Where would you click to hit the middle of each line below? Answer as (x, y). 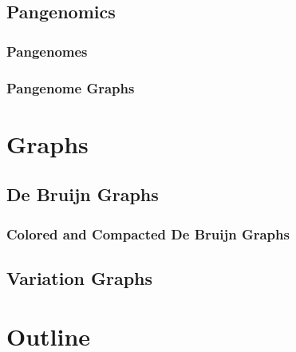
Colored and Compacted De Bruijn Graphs (148, 233)
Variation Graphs (80, 277)
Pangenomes (47, 51)
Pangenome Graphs (71, 87)
